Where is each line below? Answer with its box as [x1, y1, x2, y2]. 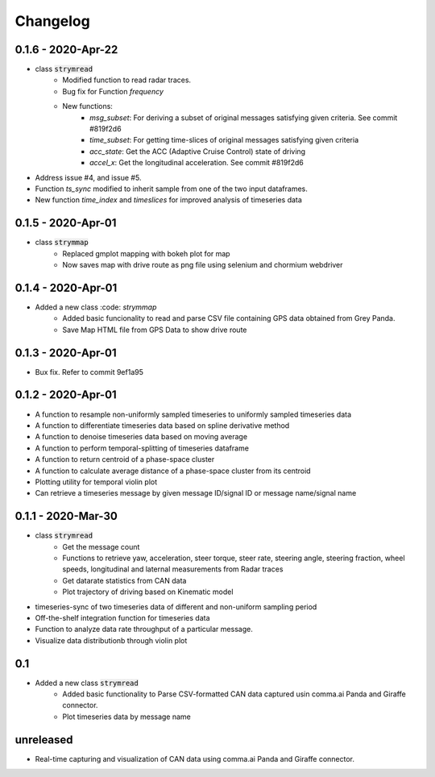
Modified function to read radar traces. [62, 75, 192, 85]
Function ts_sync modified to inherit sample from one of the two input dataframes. [35, 184, 308, 193]
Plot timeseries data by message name [62, 712, 191, 721]
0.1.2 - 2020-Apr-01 [14, 388, 117, 402]
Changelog [14, 12, 90, 30]
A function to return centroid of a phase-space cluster [35, 455, 215, 464]
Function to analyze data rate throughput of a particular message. [35, 625, 253, 634]
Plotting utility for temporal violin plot [35, 476, 158, 487]
